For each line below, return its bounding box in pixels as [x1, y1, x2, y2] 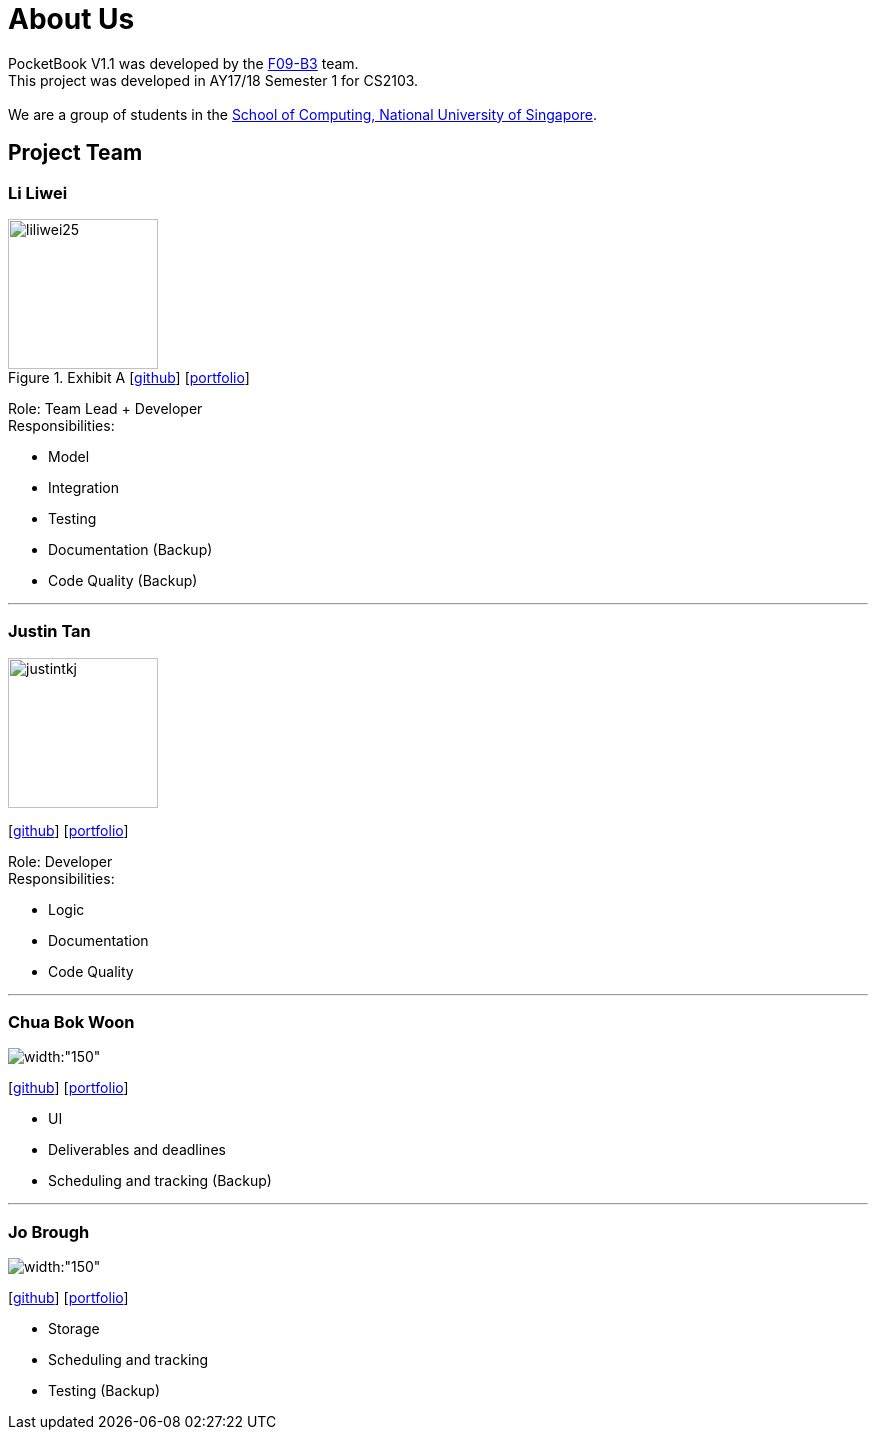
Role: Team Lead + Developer [8, 399, 203, 417]
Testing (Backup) [48, 1382, 161, 1400]
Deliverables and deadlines [48, 1141, 226, 1159]
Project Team [8, 140, 143, 166]
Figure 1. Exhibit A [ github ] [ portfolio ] [8, 368, 250, 386]
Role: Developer [8, 852, 113, 870]
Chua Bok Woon [8, 1012, 135, 1033]
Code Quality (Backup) [48, 571, 198, 589]
